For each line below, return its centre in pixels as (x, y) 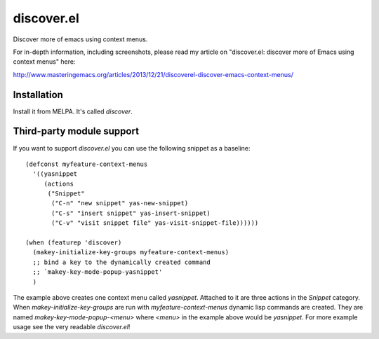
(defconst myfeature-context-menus (87, 164)
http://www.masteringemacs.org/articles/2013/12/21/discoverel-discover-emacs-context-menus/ (153, 74)
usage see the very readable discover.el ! (72, 327)
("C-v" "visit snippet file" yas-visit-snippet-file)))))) (155, 223)
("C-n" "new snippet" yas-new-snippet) (120, 203)
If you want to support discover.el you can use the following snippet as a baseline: (132, 148)
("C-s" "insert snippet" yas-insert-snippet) (131, 213)
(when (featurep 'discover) (74, 243)
